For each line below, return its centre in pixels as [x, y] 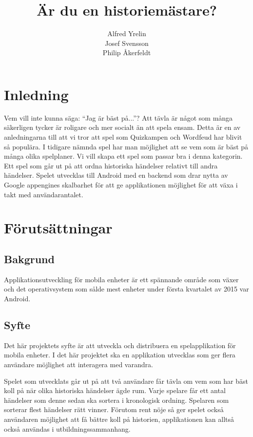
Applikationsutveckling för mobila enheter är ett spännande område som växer [121, 279]
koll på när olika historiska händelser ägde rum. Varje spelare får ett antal [115, 390]
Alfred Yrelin [127, 33]
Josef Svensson [127, 43]
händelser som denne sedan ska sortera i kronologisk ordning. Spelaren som [117, 400]
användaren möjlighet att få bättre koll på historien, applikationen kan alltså [119, 419]
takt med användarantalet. [44, 194]
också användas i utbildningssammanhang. [67, 428]
